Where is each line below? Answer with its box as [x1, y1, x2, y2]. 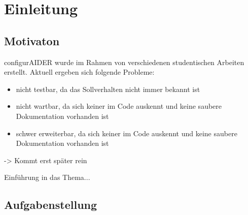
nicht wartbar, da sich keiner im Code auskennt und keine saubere [16, 101, 222, 111]
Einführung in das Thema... [4, 172, 90, 182]
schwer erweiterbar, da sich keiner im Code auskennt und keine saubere [16, 128, 237, 138]
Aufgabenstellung [4, 197, 97, 212]
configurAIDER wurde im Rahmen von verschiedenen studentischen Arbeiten [4, 56, 244, 67]
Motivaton [4, 33, 60, 48]
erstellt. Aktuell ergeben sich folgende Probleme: [4, 67, 155, 77]
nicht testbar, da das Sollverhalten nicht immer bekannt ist [16, 83, 200, 94]
